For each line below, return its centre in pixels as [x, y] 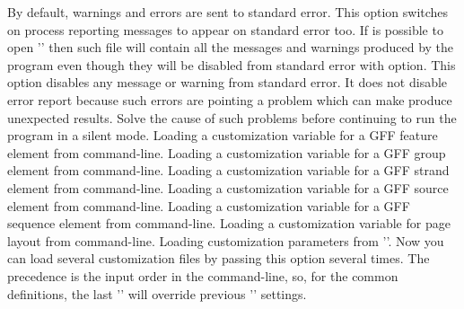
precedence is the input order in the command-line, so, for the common [203, 275]
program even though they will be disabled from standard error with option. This [232, 64]
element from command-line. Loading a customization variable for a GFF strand [228, 170]
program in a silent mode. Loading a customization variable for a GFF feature [223, 135]
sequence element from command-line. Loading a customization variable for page [229, 223]
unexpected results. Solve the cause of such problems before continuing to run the [232, 117]
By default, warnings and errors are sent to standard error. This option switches [228, 12]
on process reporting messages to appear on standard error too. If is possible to [225, 29]
